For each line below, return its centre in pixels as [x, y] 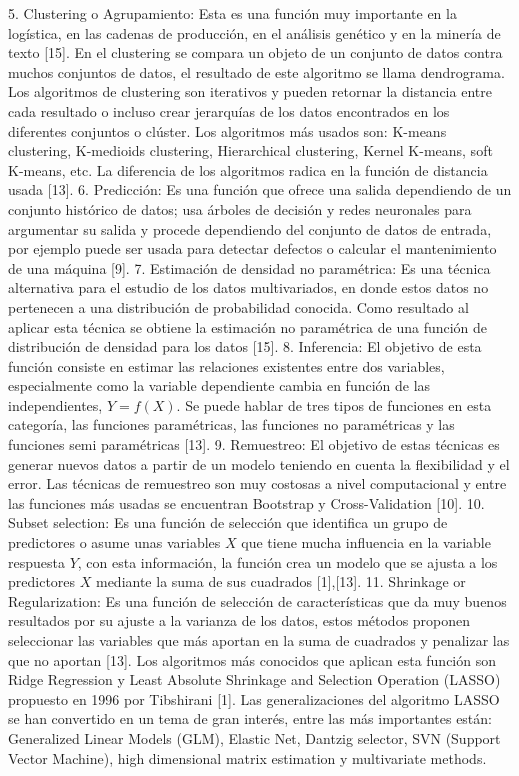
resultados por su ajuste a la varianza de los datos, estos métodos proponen [239, 620]
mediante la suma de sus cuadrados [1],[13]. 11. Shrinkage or [280, 581]
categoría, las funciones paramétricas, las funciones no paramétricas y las [231, 424]
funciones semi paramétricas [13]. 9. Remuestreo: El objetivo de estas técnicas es [254, 444]
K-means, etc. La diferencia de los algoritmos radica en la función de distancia [248, 169]
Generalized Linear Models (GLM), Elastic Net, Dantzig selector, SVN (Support [254, 737]
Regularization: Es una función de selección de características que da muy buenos [257, 600]
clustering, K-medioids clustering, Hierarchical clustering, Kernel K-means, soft [250, 150]
